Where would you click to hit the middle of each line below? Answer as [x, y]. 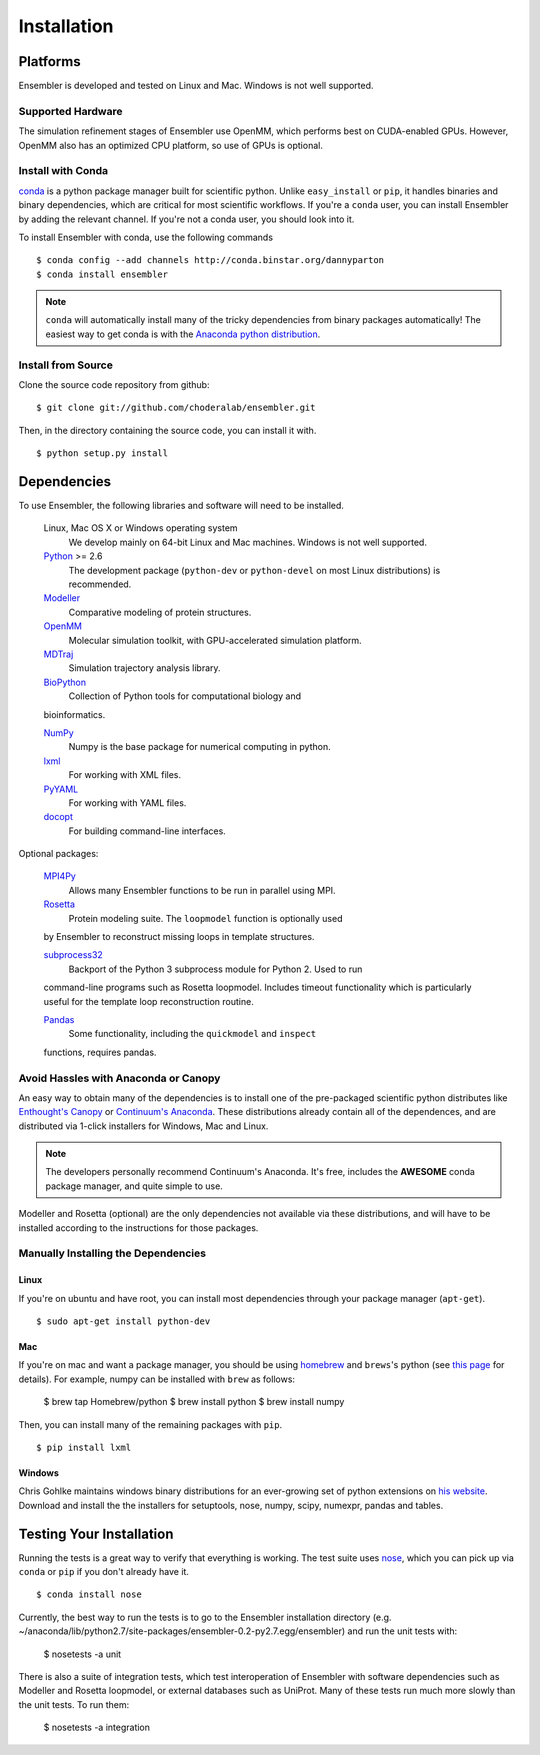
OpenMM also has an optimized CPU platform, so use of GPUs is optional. [171, 145]
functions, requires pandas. [100, 1052]
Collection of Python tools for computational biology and [185, 696]
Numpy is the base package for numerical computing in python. [200, 747]
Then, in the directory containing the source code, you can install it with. [167, 430]
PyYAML [61, 789]
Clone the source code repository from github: [114, 384]
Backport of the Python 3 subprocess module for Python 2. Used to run [215, 969]
